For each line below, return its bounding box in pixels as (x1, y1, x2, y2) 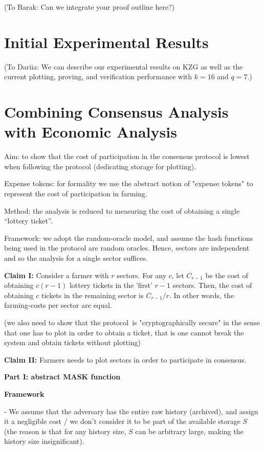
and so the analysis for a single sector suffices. (4, 252, 148, 263)
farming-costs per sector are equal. (4, 300, 112, 310)
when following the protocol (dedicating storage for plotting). (4, 161, 196, 171)
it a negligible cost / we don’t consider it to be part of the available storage (4, 416, 240, 426)
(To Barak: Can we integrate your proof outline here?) (4, 2, 175, 12)
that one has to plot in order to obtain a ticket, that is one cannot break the (4, 327, 244, 337)
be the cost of (205, 269, 248, 280)
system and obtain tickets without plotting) (4, 337, 141, 348)
